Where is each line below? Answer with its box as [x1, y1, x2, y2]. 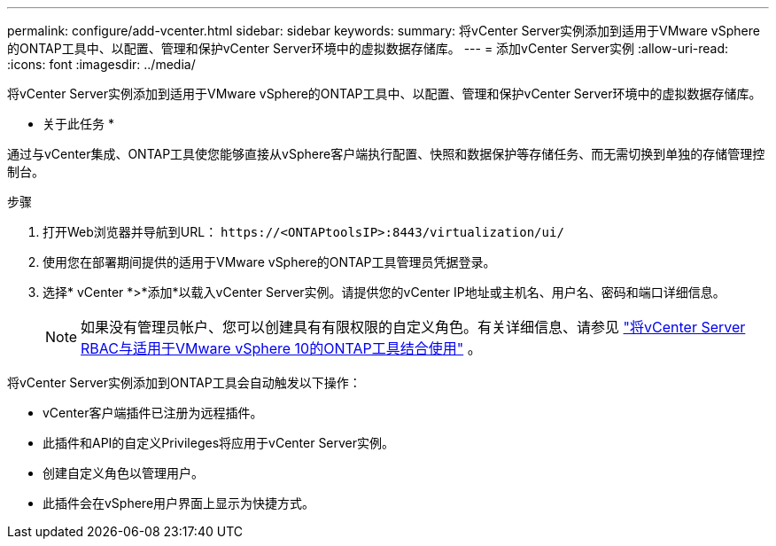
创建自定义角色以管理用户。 [43, 465, 204, 480]
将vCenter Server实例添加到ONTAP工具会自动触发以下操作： [7, 375, 361, 390]
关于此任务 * [43, 116, 114, 131]
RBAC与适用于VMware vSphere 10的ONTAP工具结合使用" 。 [81, 339, 482, 357]
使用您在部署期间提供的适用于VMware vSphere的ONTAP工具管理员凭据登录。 [43, 254, 496, 269]
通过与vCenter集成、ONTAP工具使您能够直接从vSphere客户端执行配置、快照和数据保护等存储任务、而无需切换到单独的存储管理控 [7, 146, 765, 161]
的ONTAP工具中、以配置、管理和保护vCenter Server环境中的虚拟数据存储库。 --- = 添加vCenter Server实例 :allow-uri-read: [7, 41, 729, 56]
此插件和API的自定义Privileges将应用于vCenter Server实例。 [43, 435, 395, 450]
